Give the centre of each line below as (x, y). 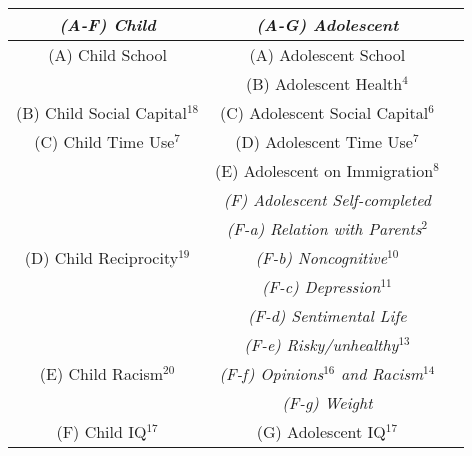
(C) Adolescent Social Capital (324, 112)
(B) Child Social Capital (101, 112)
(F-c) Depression (321, 286)
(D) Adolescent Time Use (324, 141)
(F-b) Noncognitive (321, 257)
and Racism (382, 373)
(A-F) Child (107, 24)
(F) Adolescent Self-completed (327, 199)
